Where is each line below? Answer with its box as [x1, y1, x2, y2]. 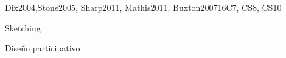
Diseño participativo [5, 42, 80, 54]
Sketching [5, 21, 41, 34]
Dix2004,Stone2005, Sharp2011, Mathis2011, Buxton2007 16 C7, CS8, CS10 [5, 1, 282, 13]
